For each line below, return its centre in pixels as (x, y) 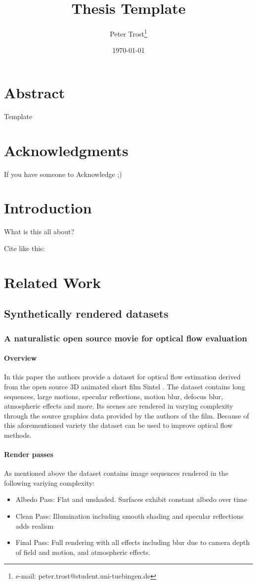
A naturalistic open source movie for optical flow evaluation (126, 338)
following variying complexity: (49, 482)
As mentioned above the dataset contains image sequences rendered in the (116, 473)
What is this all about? (39, 231)
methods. (18, 435)
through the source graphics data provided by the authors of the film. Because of (127, 415)
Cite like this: (24, 248)
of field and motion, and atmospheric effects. (83, 552)
